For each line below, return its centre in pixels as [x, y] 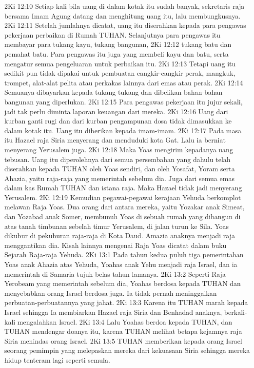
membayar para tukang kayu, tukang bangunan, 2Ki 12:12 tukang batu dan [118, 44]
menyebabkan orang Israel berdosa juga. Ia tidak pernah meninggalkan [111, 293]
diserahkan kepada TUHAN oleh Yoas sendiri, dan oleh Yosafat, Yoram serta [120, 169]
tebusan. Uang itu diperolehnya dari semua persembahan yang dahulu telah [117, 159]
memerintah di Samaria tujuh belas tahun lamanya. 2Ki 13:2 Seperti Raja [115, 274]
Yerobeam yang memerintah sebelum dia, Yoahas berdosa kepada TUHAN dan [123, 283]
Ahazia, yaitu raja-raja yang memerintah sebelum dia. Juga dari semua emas [119, 178]
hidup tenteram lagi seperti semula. [57, 359]
